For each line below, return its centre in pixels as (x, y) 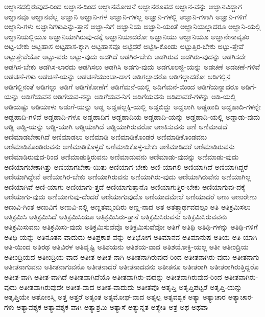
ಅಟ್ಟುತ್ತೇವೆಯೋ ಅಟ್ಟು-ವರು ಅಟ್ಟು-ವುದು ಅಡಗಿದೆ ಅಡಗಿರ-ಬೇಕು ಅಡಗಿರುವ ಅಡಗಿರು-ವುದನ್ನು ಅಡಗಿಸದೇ (125, 56)
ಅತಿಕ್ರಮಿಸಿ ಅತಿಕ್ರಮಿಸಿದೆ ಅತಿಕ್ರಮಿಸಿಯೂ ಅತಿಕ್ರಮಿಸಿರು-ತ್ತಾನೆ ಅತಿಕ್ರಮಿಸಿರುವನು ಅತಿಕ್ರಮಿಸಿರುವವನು (116, 217)
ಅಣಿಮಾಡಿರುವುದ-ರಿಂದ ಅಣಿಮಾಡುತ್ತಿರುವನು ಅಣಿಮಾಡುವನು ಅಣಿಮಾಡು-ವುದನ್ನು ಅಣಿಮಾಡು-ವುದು (122, 156)
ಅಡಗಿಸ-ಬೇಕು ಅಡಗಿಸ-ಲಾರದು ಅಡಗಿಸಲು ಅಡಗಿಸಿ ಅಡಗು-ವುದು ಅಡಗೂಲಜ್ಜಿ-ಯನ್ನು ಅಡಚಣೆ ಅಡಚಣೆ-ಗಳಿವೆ (132, 66)
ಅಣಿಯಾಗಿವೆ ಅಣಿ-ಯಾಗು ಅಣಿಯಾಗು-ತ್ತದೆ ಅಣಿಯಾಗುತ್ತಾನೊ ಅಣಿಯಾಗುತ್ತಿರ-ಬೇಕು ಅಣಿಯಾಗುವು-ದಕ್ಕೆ (125, 186)
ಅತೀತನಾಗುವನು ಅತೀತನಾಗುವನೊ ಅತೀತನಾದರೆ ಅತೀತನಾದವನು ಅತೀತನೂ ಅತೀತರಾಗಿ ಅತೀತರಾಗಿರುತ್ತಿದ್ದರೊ (131, 267)
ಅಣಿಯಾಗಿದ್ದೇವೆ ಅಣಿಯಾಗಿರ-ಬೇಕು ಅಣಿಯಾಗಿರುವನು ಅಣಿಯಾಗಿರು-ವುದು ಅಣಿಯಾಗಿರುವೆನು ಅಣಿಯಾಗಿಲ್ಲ (128, 177)
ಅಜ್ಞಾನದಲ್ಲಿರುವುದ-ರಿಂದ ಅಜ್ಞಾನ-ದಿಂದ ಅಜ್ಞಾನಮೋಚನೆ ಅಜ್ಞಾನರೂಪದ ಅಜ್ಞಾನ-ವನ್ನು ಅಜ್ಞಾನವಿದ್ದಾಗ (123, 6)
